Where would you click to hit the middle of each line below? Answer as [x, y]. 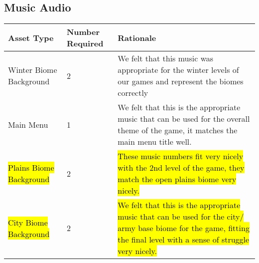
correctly [133, 93]
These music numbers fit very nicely [181, 156]
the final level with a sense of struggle [184, 240]
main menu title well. [155, 142]
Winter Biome [33, 70]
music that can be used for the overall [184, 119]
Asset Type [31, 37]
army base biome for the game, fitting [184, 228]
